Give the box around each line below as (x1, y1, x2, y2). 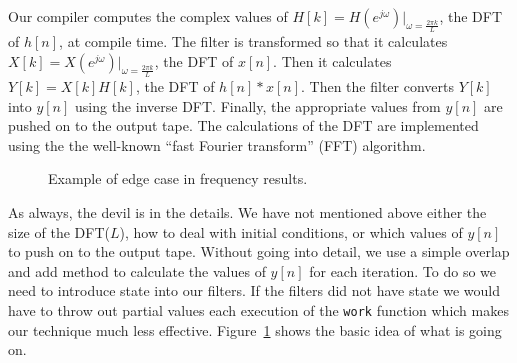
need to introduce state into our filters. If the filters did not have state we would (8, 280, 501, 301)
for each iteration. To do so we (309, 260, 496, 281)
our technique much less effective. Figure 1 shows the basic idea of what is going (8, 319, 502, 340)
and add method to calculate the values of (8, 260, 266, 281)
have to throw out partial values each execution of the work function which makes (8, 299, 509, 320)
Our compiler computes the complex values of (8, 6, 288, 26)
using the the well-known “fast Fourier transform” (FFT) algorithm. (8, 134, 426, 155)
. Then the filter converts (300, 75, 454, 96)
